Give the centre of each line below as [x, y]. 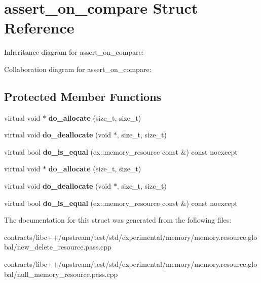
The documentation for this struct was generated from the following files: [118, 220]
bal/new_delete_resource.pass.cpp [58, 247]
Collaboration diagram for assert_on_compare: [78, 69]
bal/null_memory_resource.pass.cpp [61, 274]
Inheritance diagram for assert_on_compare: [74, 52]
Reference [39, 28]
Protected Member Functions [83, 96]
